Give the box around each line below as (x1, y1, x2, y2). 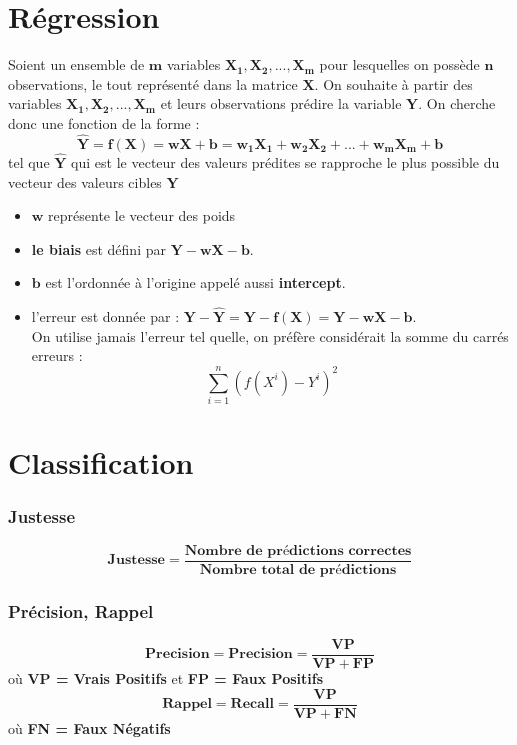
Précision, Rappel (8, 598, 154, 623)
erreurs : (31, 345, 83, 366)
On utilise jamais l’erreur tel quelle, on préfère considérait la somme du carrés (31, 325, 509, 346)
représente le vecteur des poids (48, 205, 236, 226)
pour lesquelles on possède (319, 54, 480, 75)
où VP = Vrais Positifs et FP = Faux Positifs (8, 667, 323, 688)
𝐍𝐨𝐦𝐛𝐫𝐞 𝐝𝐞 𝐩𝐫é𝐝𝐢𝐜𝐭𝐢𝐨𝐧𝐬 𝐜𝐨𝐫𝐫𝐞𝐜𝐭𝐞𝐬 (184, 543, 412, 558)
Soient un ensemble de (8, 54, 145, 75)
